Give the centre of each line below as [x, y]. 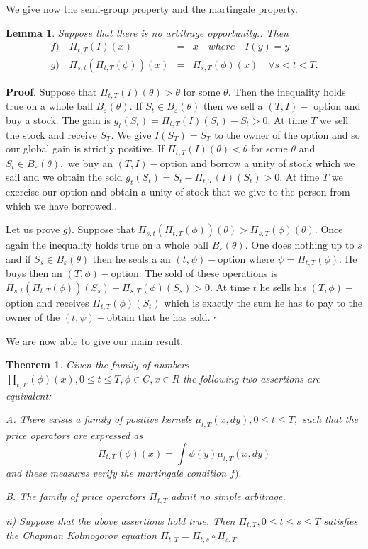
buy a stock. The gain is [58, 119]
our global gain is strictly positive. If [85, 148]
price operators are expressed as [74, 435]
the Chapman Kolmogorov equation [82, 535]
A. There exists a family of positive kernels [99, 419]
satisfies [341, 520]
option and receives [48, 302]
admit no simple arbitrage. [228, 496]
